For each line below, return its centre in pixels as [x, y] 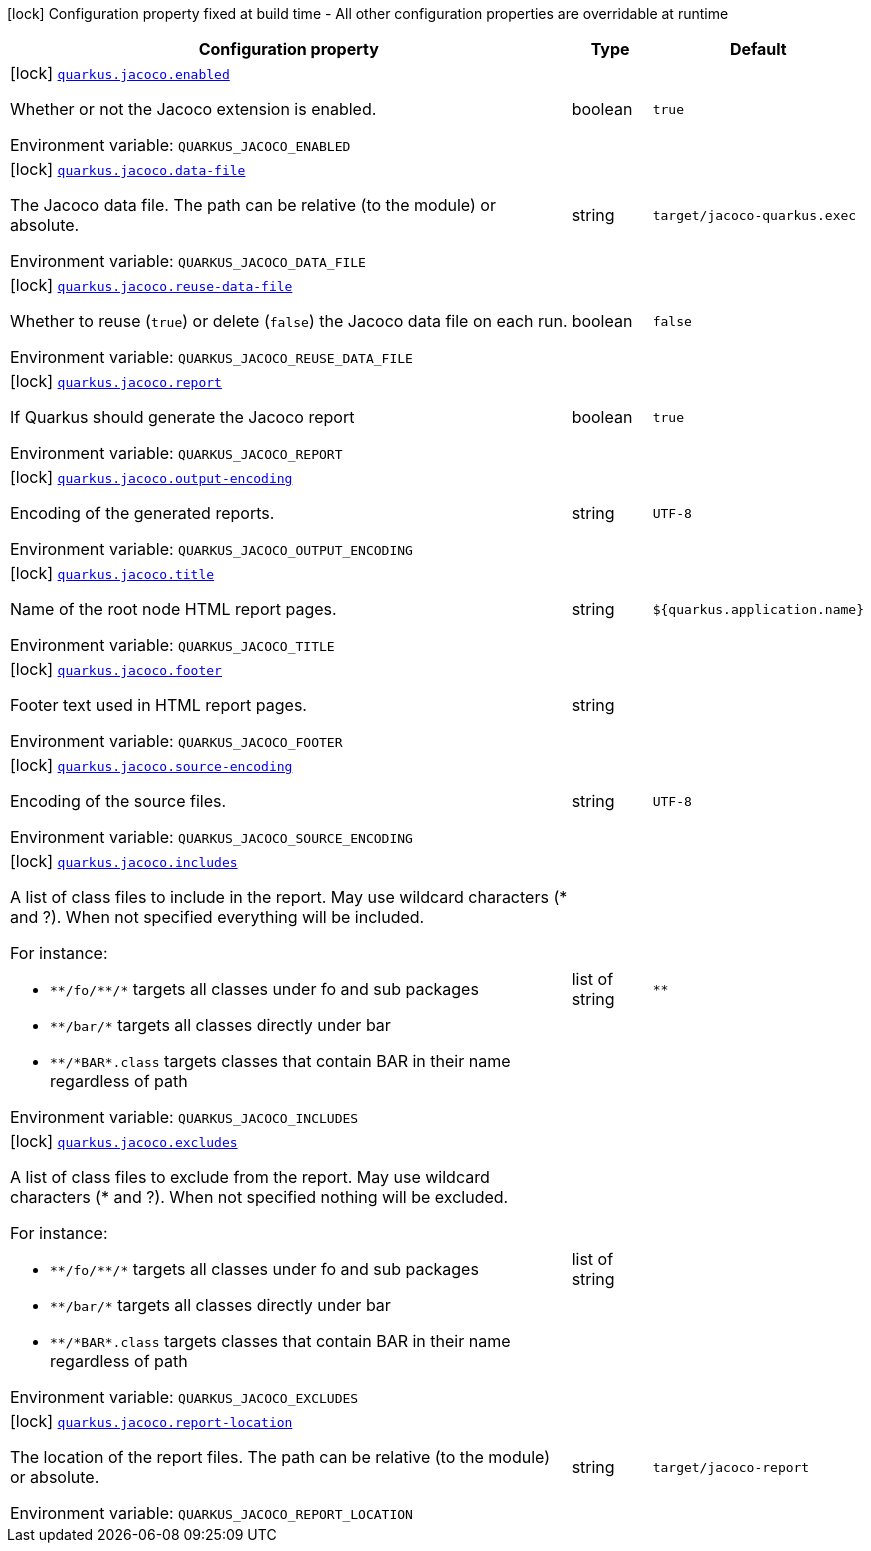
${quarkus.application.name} [758, 609]
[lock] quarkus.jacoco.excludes [124, 1141]
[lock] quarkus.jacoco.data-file [128, 169]
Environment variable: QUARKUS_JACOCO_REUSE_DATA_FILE [211, 357]
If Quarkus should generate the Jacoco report [182, 417]
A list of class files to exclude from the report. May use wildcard [250, 1177]
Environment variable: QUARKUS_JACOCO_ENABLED [180, 145]
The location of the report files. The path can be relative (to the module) [280, 1457]
